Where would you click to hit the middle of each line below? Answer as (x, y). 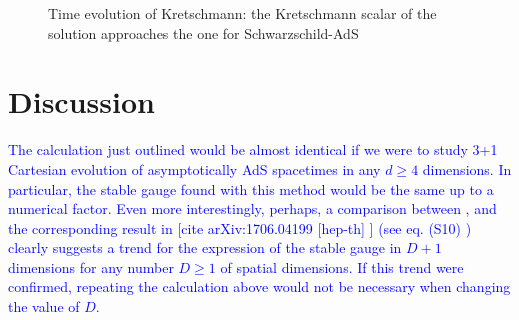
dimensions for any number (91, 266)
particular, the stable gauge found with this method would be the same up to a (251, 188)
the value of (44, 306)
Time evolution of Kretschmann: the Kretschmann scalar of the (242, 13)
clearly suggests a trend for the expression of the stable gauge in (205, 247)
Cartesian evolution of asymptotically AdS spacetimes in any (194, 168)
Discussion (81, 101)
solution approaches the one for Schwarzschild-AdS (203, 32)
